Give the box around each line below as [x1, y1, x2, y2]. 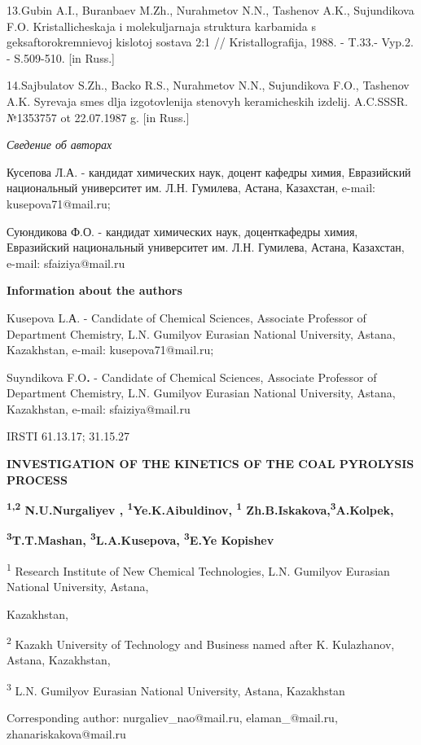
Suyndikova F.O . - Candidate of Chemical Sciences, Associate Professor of [7, 368, 377, 385]
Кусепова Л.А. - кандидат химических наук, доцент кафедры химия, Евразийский [7, 163, 411, 180]
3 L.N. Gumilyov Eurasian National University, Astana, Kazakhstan [7, 680, 345, 699]
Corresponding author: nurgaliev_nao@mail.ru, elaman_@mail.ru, [7, 709, 338, 726]
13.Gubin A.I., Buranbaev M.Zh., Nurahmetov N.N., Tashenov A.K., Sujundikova [7, 2, 414, 18]
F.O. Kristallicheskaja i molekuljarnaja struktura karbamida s [7, 17, 316, 34]
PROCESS [7, 471, 68, 488]
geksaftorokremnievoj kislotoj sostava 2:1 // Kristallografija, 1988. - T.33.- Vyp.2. [7, 33, 414, 50]
